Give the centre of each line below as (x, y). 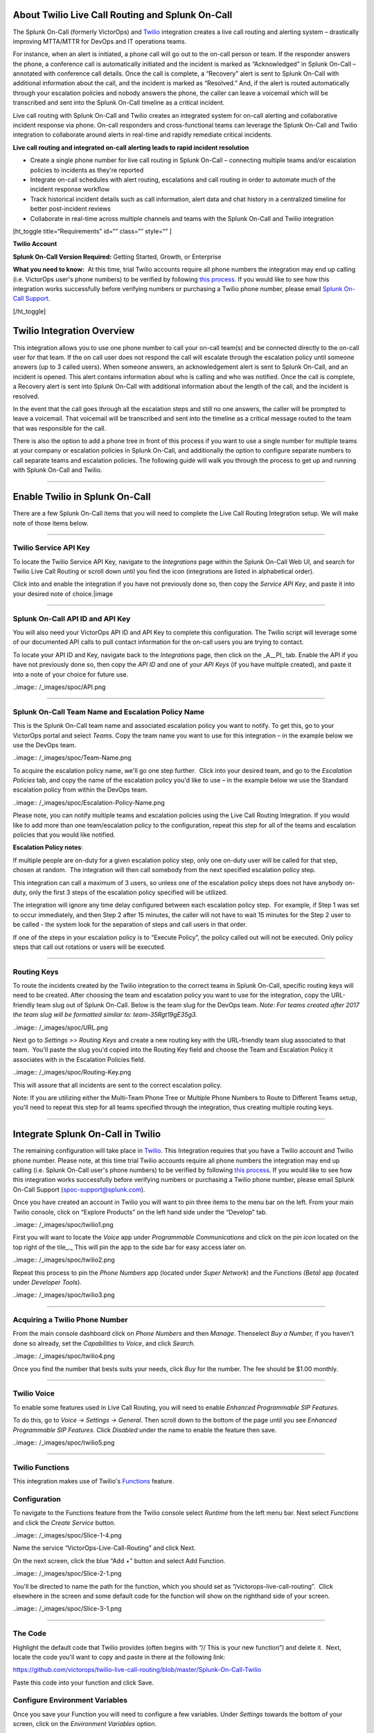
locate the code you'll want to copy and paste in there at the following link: (119, 1657)
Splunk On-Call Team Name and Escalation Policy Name (109, 712)
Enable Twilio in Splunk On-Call (82, 497)
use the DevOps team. (45, 744)
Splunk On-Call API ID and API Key (72, 618)
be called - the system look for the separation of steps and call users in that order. (130, 925)
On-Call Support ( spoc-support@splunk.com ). (79, 1190)
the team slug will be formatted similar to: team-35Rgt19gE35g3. (105, 1015)
